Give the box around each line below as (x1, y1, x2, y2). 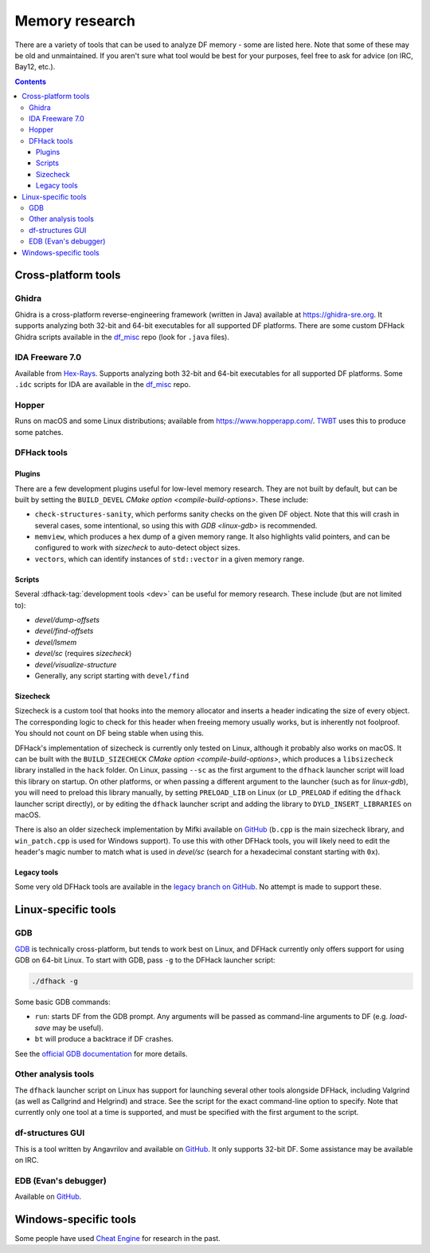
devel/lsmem (34, 637, 77, 646)
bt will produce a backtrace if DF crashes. (34, 1034, 174, 1044)
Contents (14, 77, 47, 86)
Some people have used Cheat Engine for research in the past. (14, 1234, 221, 1243)
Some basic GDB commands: (14, 997, 111, 1006)
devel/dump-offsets (34, 615, 100, 625)
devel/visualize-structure (34, 659, 117, 670)
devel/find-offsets (34, 626, 94, 636)
